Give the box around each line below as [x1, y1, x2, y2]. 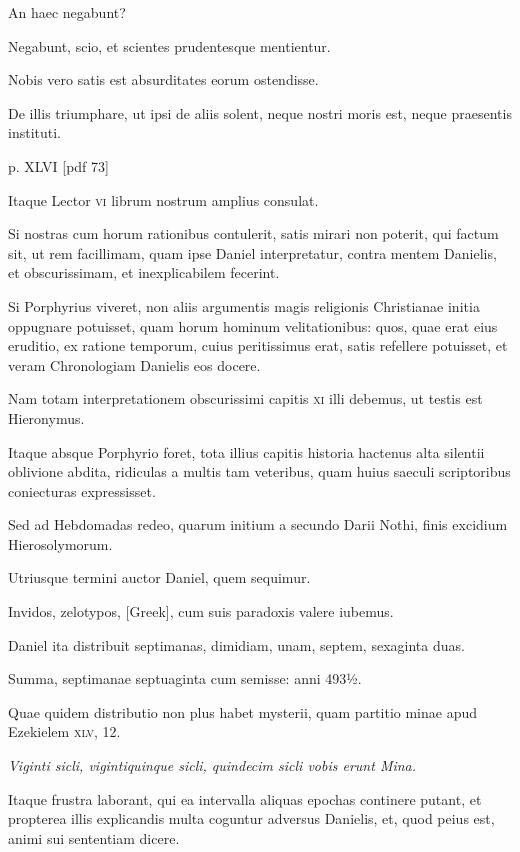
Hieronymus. [8, 407, 85, 428]
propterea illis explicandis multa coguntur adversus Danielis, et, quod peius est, [8, 808, 495, 829]
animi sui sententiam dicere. [8, 827, 180, 848]
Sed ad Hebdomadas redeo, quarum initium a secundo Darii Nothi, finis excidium [8, 514, 508, 535]
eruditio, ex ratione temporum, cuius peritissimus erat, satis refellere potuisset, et [8, 335, 508, 356]
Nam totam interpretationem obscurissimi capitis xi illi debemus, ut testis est [8, 388, 483, 409]
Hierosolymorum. [8, 533, 113, 554]
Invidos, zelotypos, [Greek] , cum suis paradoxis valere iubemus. [8, 601, 394, 622]
